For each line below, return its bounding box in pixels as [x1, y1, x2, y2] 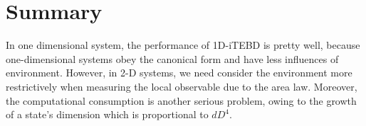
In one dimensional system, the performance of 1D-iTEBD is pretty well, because [6, 38, 360, 52]
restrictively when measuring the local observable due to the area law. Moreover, [6, 79, 357, 93]
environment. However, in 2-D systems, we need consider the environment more [6, 65, 352, 80]
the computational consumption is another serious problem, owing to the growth [6, 93, 357, 108]
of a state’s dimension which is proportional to [6, 107, 209, 122]
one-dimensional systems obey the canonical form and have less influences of [6, 51, 339, 66]
